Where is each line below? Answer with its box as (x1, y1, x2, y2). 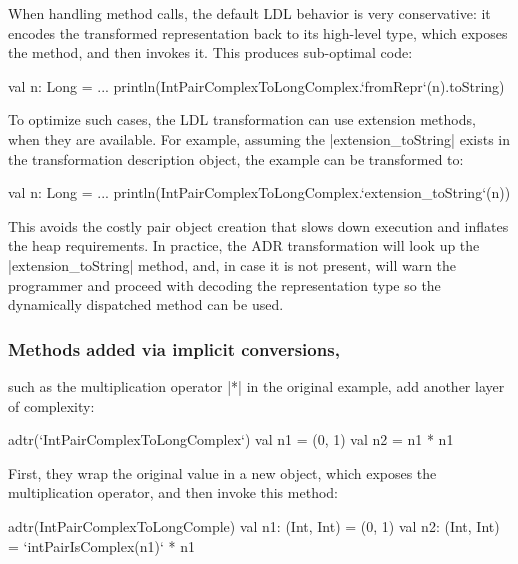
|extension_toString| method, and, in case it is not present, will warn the (8, 254, 457, 275)
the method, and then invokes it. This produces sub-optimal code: (8, 42, 413, 63)
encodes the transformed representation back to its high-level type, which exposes (8, 22, 508, 43)
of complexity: (8, 395, 95, 416)
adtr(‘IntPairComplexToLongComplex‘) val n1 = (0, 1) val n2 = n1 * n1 (8, 429, 454, 450)
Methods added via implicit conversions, (8, 336, 340, 361)
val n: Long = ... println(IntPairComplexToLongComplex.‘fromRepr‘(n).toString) (8, 75, 505, 96)
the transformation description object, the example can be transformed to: (8, 148, 464, 169)
